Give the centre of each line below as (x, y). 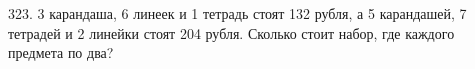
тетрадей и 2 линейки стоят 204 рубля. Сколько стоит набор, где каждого (231, 32)
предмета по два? (61, 52)
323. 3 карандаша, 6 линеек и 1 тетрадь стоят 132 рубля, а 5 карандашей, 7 (237, 13)
